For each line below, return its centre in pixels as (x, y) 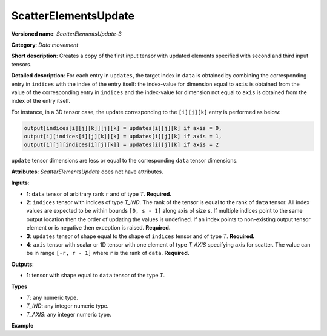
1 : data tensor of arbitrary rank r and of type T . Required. (99, 194)
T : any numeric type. (52, 297)
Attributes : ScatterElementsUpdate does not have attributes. (87, 172)
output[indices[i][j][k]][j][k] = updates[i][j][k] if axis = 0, (123, 128)
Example (22, 326)
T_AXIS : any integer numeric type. (69, 314)
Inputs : (20, 183)
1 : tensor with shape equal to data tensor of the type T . (96, 276)
